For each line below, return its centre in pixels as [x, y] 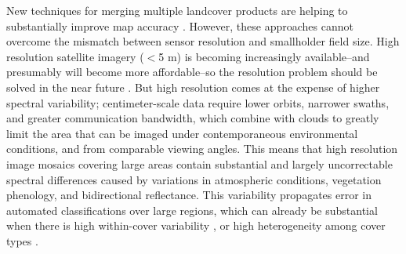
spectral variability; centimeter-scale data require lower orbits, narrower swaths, [198, 102]
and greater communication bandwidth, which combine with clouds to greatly [193, 118]
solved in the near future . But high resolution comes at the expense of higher [193, 87]
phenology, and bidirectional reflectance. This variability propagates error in [189, 195]
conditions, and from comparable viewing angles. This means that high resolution [202, 149]
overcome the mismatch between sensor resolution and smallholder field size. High [203, 41]
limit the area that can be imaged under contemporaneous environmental [182, 133]
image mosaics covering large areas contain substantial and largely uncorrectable [199, 163]
